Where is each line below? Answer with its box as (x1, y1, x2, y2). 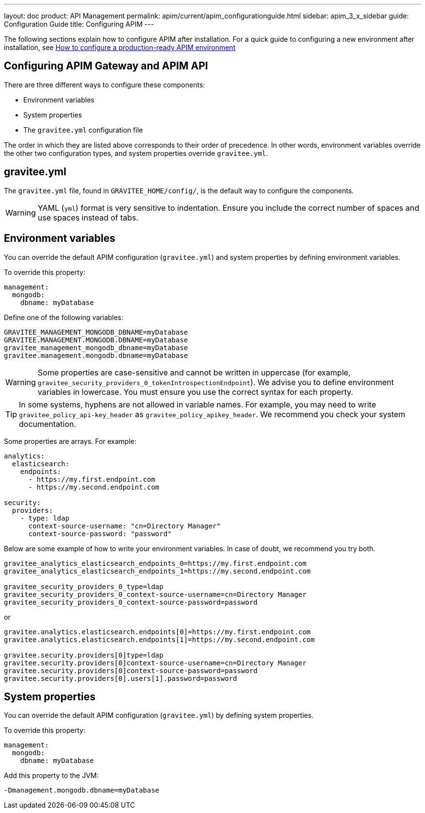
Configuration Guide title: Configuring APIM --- (4, 20, 154, 28)
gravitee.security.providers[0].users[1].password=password (4, 674, 237, 682)
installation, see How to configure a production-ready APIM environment (4, 43, 236, 51)
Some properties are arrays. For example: (4, 437, 137, 445)
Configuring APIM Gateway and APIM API (4, 60, 208, 72)
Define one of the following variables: (4, 313, 124, 322)
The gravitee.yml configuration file (23, 125, 143, 134)
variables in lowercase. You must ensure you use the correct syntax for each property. (37, 387, 353, 397)
